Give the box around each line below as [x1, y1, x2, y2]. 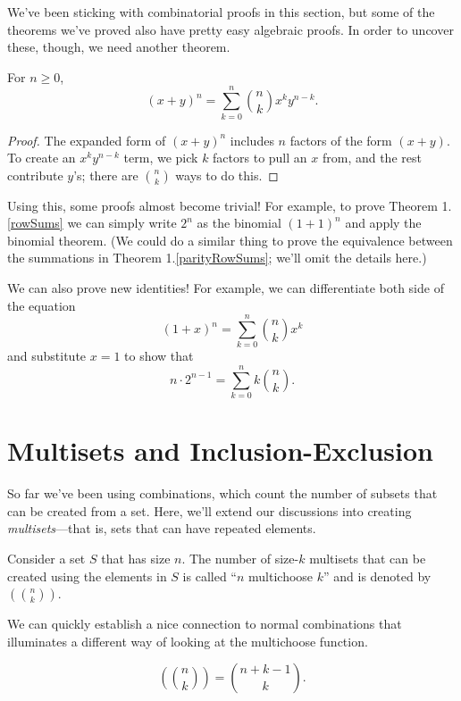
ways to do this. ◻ [175, 165, 279, 184]
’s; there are [73, 165, 138, 184]
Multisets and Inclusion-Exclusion [7, 432, 433, 469]
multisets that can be [309, 549, 426, 567]
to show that [124, 346, 194, 365]
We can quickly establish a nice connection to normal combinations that [7, 614, 402, 633]
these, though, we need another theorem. [7, 38, 230, 56]
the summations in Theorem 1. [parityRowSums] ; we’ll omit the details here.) [7, 248, 427, 267]
